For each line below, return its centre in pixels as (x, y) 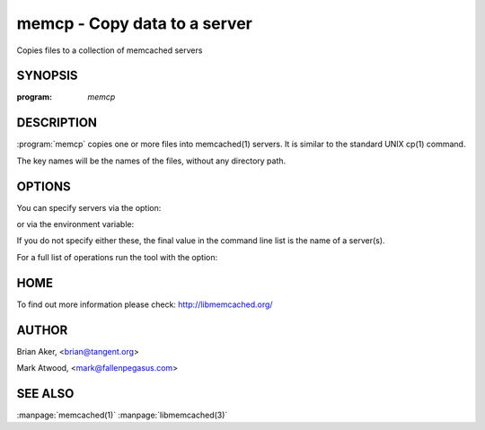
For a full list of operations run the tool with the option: (117, 257)
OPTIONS (44, 186)
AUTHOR (42, 330)
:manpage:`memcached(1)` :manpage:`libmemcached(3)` (122, 415)
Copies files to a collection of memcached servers (110, 50)
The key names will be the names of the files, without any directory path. (151, 161)
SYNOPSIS (47, 76)
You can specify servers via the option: (89, 207)
